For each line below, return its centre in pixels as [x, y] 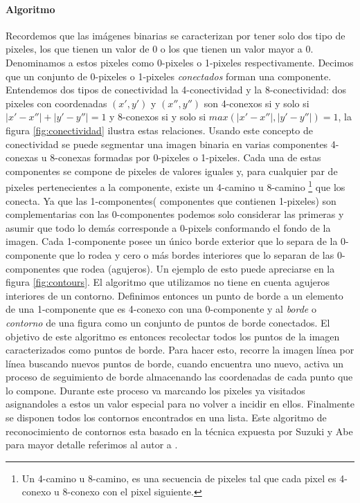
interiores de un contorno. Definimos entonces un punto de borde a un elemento [174, 295]
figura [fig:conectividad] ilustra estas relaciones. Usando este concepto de [159, 130]
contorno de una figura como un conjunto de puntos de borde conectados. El [168, 322]
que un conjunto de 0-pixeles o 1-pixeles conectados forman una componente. [169, 76]
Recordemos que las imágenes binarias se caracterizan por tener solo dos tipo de [175, 35]
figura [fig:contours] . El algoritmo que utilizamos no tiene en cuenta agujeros [168, 282]
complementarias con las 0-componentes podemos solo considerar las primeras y [175, 214]
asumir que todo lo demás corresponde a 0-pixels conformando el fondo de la [168, 227]
